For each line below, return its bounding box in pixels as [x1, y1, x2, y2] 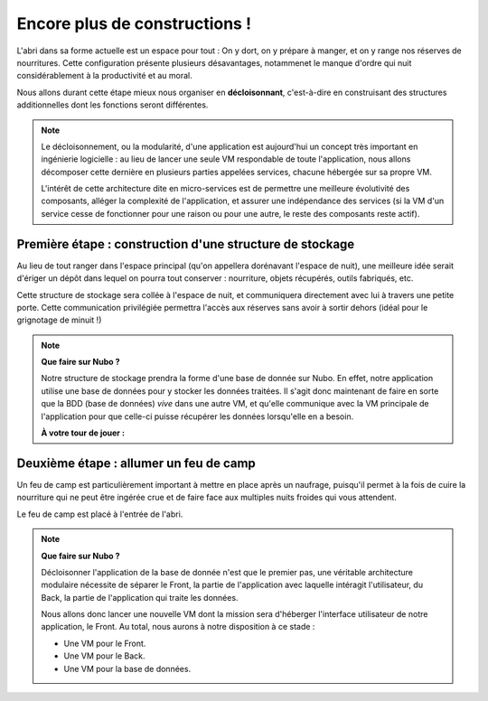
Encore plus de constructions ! [16, 14, 252, 33]
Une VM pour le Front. [63, 638, 146, 649]
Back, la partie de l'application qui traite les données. [41, 592, 239, 603]
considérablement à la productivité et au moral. [16, 70, 193, 81]
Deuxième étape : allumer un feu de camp [16, 455, 257, 471]
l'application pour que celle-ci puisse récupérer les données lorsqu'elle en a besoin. [41, 411, 354, 422]
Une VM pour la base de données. [63, 663, 192, 674]
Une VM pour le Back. [63, 650, 145, 661]
